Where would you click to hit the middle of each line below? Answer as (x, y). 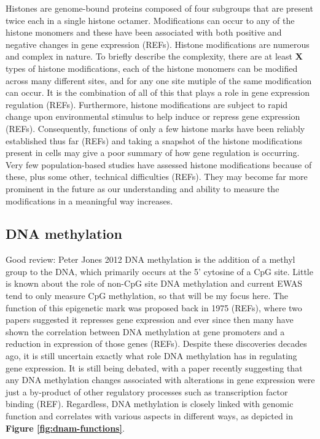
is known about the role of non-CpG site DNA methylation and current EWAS (154, 283)
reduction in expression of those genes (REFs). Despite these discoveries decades (156, 344)
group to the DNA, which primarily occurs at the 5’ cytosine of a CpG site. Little (159, 271)
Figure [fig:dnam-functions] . (65, 428)
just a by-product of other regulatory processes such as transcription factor (147, 391)
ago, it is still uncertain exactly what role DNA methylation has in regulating (151, 356)
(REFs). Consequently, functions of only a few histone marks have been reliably (155, 128)
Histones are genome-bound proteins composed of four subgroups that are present (159, 8)
